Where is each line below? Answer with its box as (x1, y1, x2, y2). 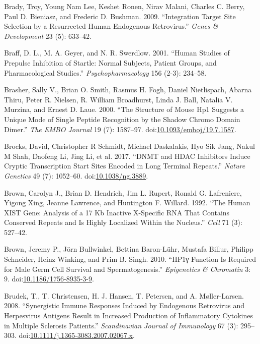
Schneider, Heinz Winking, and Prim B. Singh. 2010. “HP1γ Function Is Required (4, 254, 256, 264)
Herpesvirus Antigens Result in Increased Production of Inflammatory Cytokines (4, 310, 253, 321)
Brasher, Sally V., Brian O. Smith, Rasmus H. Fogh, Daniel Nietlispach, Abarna (4, 84, 252, 95)
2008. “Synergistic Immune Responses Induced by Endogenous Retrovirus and (4, 300, 244, 311)
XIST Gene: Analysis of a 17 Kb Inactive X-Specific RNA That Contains (4, 207, 230, 217)
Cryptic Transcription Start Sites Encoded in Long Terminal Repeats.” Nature (4, 160, 245, 171)
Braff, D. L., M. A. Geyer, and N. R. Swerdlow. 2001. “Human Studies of (4, 47, 230, 58)
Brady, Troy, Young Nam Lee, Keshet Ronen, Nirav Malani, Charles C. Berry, (4, 1, 245, 11)
